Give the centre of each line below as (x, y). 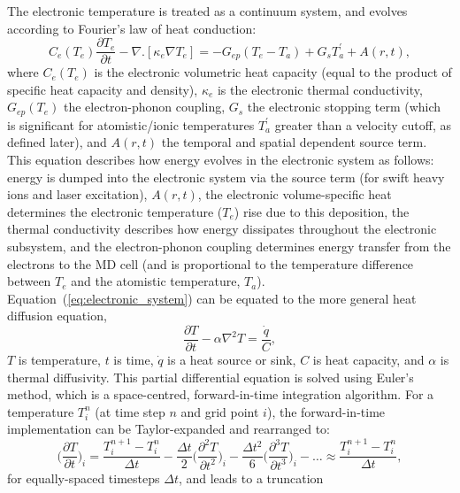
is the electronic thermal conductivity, (320, 89)
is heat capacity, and (368, 360)
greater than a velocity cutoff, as (363, 124)
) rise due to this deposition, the (322, 211)
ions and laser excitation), (77, 194)
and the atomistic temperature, (156, 281)
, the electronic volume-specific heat (295, 194)
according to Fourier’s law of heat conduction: (132, 28)
